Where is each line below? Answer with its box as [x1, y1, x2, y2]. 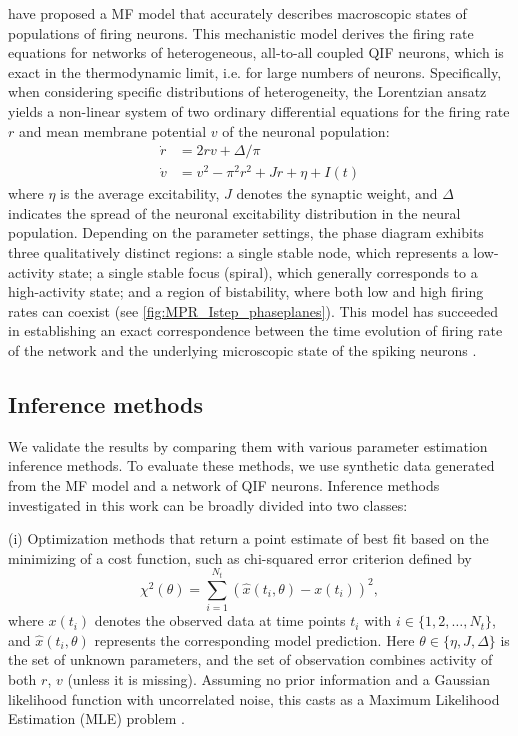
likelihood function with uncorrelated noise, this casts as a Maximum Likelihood [8, 688, 500, 709]
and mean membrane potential [18, 120, 207, 141]
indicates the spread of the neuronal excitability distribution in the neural [8, 202, 461, 223]
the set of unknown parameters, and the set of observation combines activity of [8, 649, 493, 670]
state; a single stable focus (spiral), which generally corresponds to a [58, 261, 478, 282]
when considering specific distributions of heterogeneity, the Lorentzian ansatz [8, 81, 487, 102]
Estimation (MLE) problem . [8, 708, 185, 729]
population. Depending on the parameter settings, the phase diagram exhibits [8, 222, 484, 243]
